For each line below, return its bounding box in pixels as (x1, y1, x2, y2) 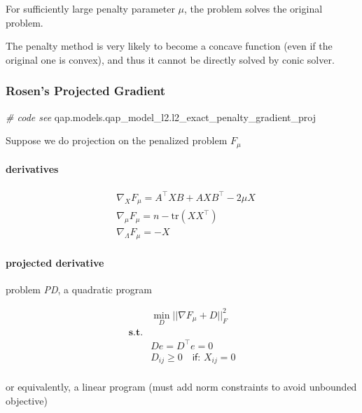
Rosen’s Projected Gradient (6, 82, 166, 99)
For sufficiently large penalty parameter (6, 1, 175, 15)
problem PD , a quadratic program (6, 281, 152, 296)
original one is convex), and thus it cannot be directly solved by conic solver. (6, 52, 335, 66)
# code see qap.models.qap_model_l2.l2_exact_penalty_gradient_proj (6, 109, 316, 124)
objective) (6, 393, 48, 407)
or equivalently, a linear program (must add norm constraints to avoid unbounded (6, 379, 357, 394)
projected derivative (6, 255, 104, 269)
